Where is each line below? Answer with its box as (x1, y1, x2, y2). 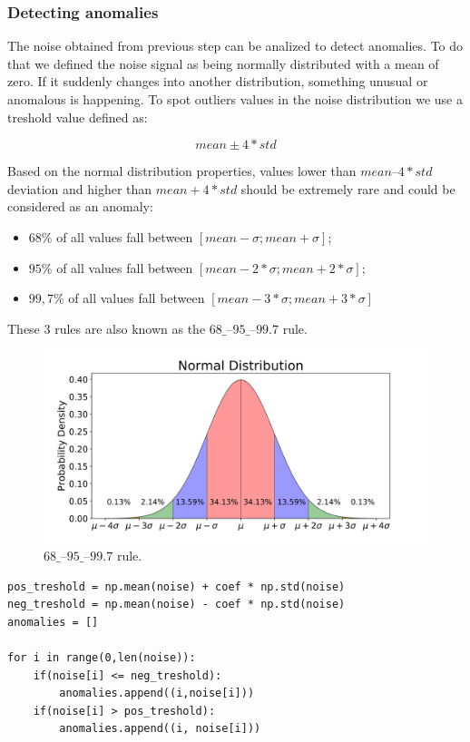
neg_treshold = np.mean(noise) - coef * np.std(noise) (7, 598, 346, 611)
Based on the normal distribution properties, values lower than (7, 161, 357, 181)
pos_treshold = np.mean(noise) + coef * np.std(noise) (7, 580, 346, 593)
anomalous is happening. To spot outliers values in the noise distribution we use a (7, 90, 463, 108)
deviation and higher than (7, 179, 152, 198)
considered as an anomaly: (7, 197, 153, 216)
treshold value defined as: (7, 107, 148, 126)
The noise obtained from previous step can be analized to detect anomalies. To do (7, 36, 464, 55)
